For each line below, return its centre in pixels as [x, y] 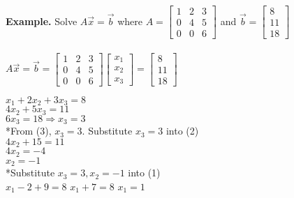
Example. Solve [42, 21]
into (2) [182, 131]
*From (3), [29, 131]
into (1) [144, 173]
